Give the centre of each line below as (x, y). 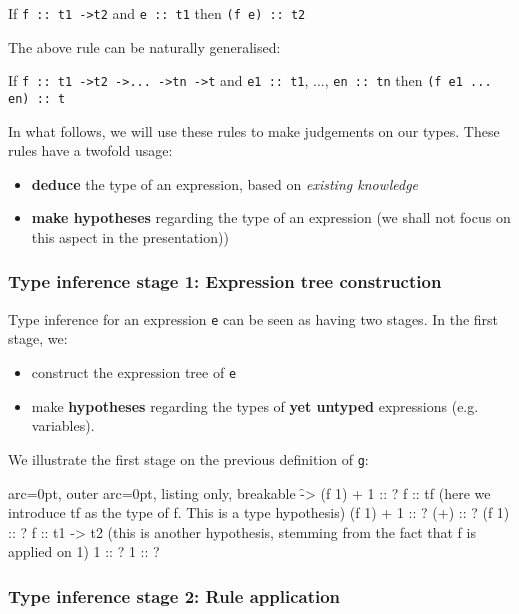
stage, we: (38, 338)
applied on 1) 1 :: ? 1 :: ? (84, 551)
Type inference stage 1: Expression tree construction (225, 281)
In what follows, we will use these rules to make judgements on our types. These (254, 130)
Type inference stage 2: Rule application (174, 595)
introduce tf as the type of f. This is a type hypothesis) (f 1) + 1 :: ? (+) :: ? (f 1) (259, 512)
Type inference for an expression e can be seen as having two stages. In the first (253, 318)
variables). (63, 425)
